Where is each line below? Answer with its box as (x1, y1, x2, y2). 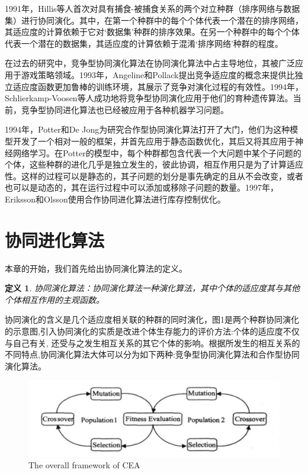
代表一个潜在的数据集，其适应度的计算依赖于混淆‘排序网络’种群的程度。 (5, 37, 283, 49)
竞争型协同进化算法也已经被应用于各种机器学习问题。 (21, 103, 229, 115)
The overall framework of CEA (28, 459, 140, 471)
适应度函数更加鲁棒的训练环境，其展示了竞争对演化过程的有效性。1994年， (12, 80, 303, 92)
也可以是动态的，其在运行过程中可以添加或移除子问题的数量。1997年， (5, 181, 278, 194)
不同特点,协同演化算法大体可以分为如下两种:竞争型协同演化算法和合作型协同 (5, 348, 300, 361)
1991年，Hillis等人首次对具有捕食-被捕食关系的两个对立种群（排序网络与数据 (5, 2, 300, 14)
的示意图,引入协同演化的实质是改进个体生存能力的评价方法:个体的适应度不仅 (5, 325, 300, 337)
